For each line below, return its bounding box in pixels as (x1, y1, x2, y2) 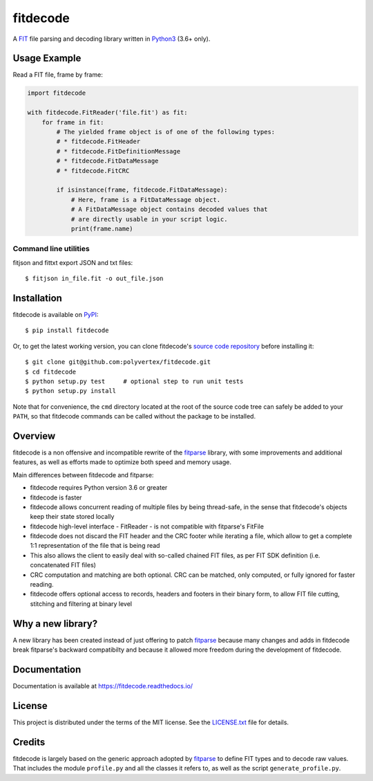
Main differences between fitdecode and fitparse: (12, 470, 154, 479)
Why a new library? (12, 618, 98, 630)
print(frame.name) (70, 225, 134, 232)
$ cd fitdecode (25, 367, 77, 376)
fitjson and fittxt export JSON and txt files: (12, 258, 133, 266)
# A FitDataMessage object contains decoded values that (70, 205, 268, 214)
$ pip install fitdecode (25, 327, 109, 335)
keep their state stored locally (30, 513, 115, 521)
